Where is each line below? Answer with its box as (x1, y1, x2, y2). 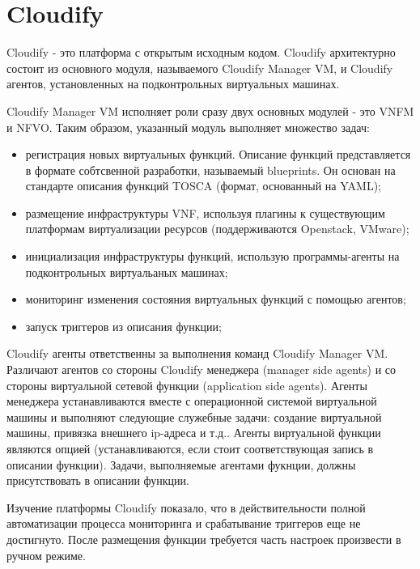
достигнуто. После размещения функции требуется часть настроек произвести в (6, 530, 401, 547)
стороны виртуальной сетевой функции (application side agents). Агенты (6, 376, 367, 393)
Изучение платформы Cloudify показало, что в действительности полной (6, 499, 366, 516)
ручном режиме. (6, 546, 86, 563)
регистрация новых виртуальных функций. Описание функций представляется (25, 146, 411, 163)
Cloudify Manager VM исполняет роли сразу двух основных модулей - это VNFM (6, 102, 414, 119)
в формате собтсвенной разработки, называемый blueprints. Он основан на (25, 161, 396, 178)
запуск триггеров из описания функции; (25, 317, 222, 334)
